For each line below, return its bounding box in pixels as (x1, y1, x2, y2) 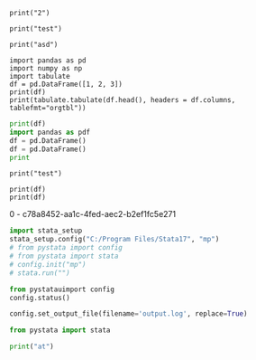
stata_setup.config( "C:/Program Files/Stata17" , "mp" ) (9, 235, 220, 244)
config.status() (9, 293, 70, 302)
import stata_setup (9, 226, 83, 235)
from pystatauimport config (9, 285, 115, 294)
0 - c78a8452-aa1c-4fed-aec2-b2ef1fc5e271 (9, 209, 177, 220)
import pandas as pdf (9, 128, 91, 137)
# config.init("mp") (9, 260, 87, 269)
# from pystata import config (9, 243, 123, 252)
